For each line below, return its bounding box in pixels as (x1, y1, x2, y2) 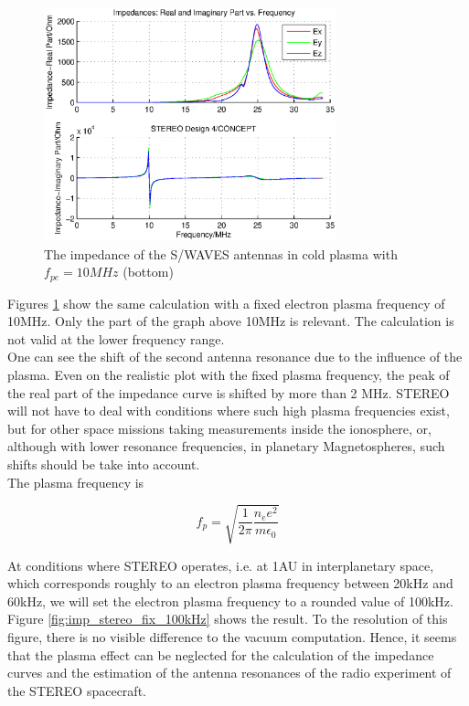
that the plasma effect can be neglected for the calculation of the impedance (7, 645, 434, 664)
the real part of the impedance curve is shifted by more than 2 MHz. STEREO (7, 383, 450, 402)
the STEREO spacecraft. (7, 680, 146, 700)
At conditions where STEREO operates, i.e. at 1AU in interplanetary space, (7, 555, 434, 574)
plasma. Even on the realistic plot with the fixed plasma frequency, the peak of (7, 364, 450, 384)
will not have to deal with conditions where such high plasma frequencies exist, (7, 401, 450, 420)
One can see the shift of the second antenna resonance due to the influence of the (7, 347, 463, 366)
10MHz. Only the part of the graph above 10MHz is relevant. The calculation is (7, 311, 454, 331)
